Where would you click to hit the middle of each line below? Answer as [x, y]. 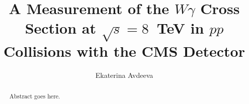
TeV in [180, 28]
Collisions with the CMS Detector [124, 50]
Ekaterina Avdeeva [124, 75]
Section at [60, 28]
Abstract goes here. [35, 96]
